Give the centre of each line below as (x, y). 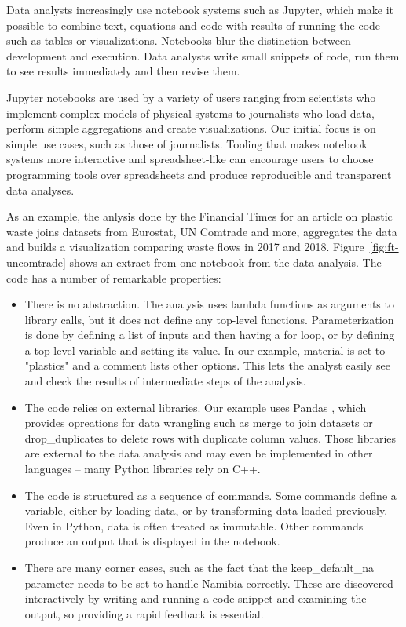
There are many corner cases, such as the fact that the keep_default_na (199, 567)
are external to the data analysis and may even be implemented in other (199, 453)
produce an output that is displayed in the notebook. (152, 541)
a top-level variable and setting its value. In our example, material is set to (205, 350)
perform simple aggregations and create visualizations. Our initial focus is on (191, 128)
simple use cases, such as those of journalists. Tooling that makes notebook (187, 143)
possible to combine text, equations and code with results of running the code (194, 25)
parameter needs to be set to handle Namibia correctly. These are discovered (209, 583)
